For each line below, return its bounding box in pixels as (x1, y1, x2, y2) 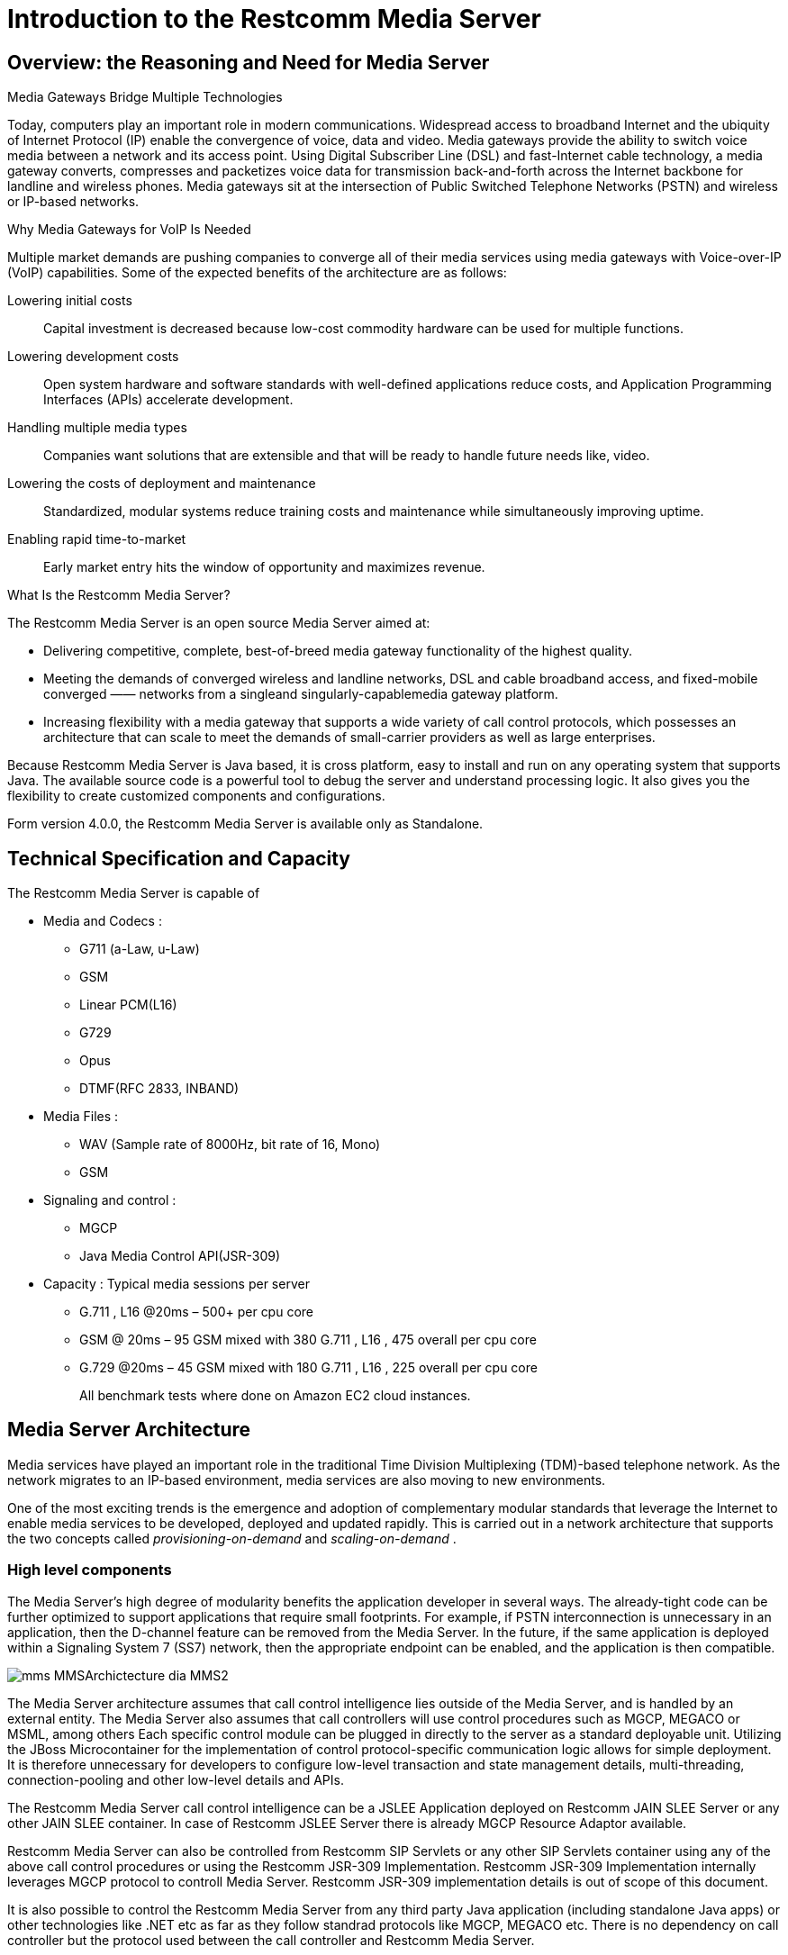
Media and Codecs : (43, 913, 162, 929)
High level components (7, 1561, 172, 1579)
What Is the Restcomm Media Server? (7, 587, 231, 603)
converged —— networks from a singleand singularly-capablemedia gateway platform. (43, 686, 558, 702)
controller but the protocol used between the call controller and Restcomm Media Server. (7, 1932, 535, 1948)
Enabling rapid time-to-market (7, 531, 186, 548)
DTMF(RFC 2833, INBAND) (79, 1081, 240, 1097)
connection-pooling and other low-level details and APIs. (7, 1771, 344, 1788)
